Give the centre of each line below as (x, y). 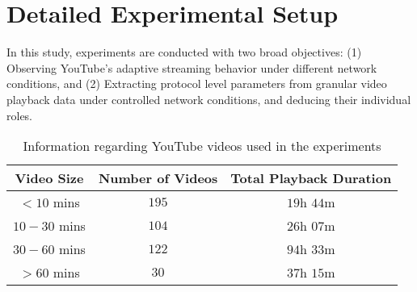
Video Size (49, 178)
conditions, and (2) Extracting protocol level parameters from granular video (197, 83)
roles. (20, 115)
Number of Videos (158, 178)
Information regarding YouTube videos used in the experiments (202, 146)
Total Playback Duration (311, 178)
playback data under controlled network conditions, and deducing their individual (209, 99)
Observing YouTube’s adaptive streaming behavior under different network (192, 67)
